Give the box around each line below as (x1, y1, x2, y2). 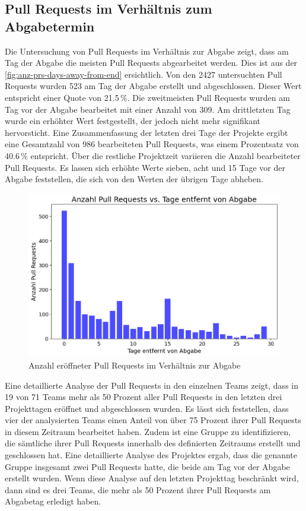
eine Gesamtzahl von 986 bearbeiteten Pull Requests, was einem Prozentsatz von (5, 138, 299, 150)
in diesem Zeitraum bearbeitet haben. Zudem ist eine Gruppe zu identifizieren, (5, 425, 291, 437)
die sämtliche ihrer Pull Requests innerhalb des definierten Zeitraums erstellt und (5, 437, 301, 449)
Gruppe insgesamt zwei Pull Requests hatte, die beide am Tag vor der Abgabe (5, 460, 290, 472)
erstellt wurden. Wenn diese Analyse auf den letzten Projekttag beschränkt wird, (5, 472, 299, 484)
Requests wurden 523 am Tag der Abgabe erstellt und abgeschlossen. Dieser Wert (5, 80, 302, 92)
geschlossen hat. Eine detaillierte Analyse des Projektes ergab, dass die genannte (5, 449, 298, 461)
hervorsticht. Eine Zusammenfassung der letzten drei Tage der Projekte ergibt (5, 126, 288, 138)
